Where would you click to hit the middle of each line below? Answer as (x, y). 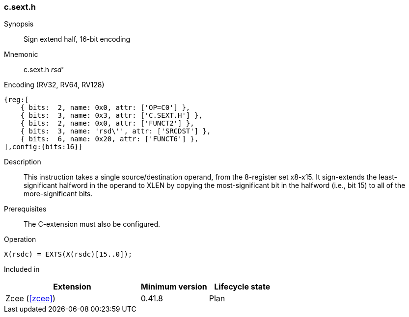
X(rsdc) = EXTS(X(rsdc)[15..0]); (68, 254)
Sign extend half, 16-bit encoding (77, 39)
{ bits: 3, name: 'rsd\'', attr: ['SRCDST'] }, (116, 131)
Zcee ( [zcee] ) (30, 299)
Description (23, 162)
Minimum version (174, 287)
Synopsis (19, 24)
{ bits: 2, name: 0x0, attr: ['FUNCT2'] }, (107, 123)
